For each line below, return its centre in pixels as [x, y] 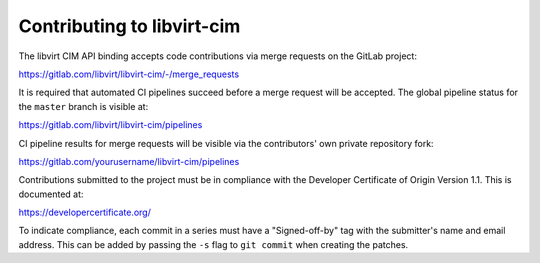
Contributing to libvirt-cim [129, 26]
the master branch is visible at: [83, 106]
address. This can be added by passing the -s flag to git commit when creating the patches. [213, 244]
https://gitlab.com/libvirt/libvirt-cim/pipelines [110, 125]
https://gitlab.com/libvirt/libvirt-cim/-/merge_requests [129, 74]
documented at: [51, 194]
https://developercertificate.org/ [85, 212]
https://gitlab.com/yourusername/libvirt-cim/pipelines [129, 161]
